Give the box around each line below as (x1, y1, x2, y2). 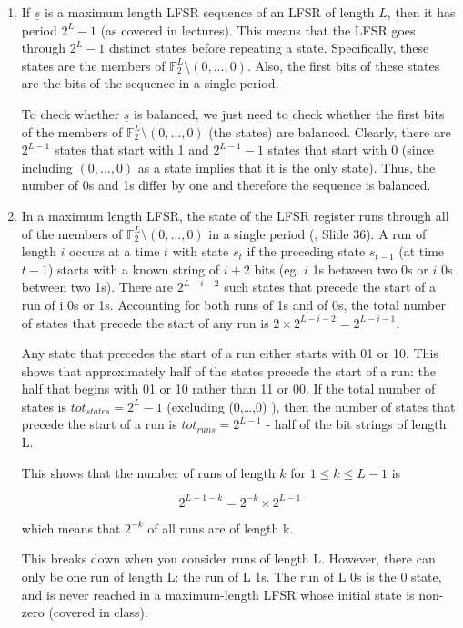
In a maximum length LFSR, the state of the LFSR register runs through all (21, 205, 449, 224)
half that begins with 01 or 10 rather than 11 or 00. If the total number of (21, 379, 436, 398)
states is (21, 396, 67, 415)
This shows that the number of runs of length (21, 463, 276, 482)
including (21, 157, 73, 176)
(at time (398, 242, 445, 261)
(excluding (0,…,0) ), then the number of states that (166, 396, 456, 415)
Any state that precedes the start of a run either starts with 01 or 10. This (21, 344, 438, 363)
